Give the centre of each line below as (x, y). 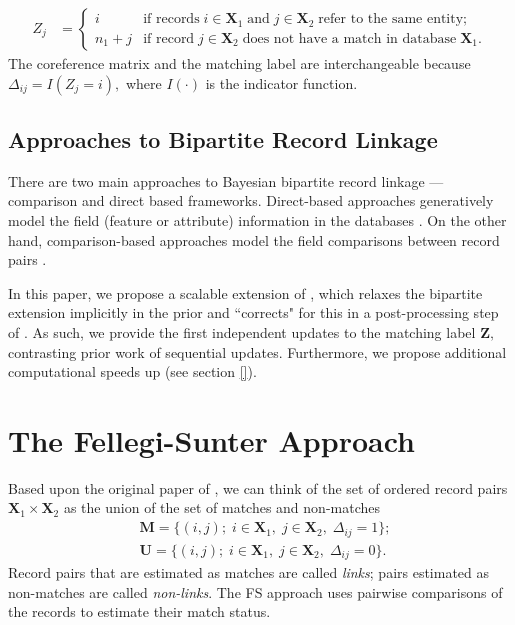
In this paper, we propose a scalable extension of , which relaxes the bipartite (245, 292)
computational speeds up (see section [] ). (132, 371)
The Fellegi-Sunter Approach (211, 439)
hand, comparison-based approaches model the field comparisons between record (254, 239)
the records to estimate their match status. (139, 611)
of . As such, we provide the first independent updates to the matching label (242, 331)
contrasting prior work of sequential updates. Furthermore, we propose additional (257, 351)
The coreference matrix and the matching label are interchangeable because (239, 63)
